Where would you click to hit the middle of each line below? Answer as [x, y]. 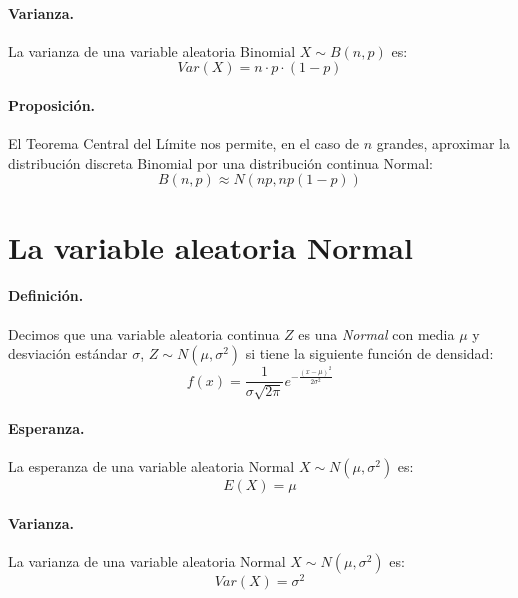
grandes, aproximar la [443, 143]
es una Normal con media [376, 333]
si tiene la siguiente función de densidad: [369, 353]
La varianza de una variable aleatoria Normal [147, 561]
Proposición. [52, 104]
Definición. [46, 295]
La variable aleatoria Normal [210, 246]
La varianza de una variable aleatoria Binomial [152, 50]
